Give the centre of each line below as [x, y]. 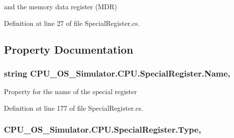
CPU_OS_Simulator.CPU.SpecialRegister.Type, [103, 129]
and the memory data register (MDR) [60, 6]
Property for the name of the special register [70, 91]
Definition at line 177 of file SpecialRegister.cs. [74, 108]
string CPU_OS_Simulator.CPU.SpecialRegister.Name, [117, 73]
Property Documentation [69, 49]
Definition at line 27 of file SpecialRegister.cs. [72, 23]
